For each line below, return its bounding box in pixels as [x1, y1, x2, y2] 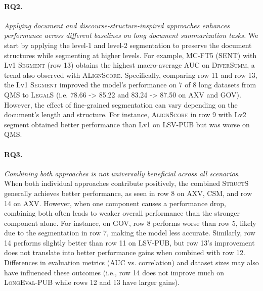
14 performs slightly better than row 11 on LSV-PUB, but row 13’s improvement [4, 237, 255, 248]
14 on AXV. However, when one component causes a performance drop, [4, 198, 226, 208]
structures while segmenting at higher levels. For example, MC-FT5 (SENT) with [4, 50, 257, 60]
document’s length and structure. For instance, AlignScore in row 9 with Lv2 [4, 109, 246, 120]
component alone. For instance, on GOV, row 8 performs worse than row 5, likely [4, 217, 256, 228]
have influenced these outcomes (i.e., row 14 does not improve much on [4, 267, 225, 277]
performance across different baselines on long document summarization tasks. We [4, 30, 258, 40]
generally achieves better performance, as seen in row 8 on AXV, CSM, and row [4, 187, 252, 198]
